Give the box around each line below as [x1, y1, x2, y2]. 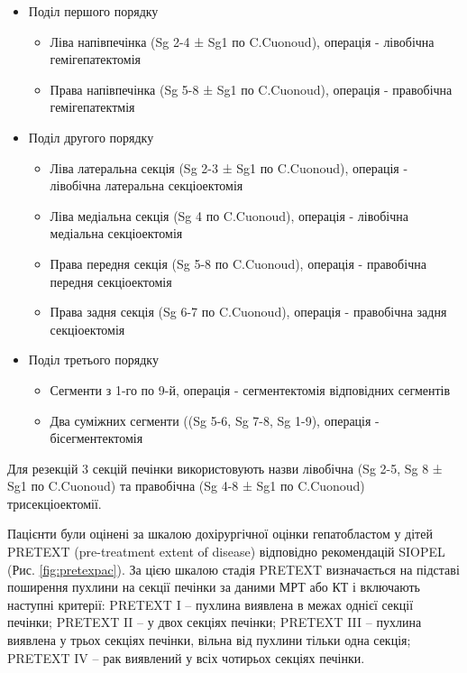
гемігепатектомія [50, 50, 142, 69]
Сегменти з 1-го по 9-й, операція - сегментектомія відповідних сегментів [50, 380, 451, 399]
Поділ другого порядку [28, 127, 154, 146]
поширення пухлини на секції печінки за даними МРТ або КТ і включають [7, 577, 420, 596]
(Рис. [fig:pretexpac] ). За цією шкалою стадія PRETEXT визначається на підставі [7, 559, 460, 578]
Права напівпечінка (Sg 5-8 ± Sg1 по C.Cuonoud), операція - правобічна [50, 79, 453, 98]
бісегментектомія [50, 429, 143, 447]
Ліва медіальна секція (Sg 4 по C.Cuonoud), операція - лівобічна [50, 206, 408, 225]
